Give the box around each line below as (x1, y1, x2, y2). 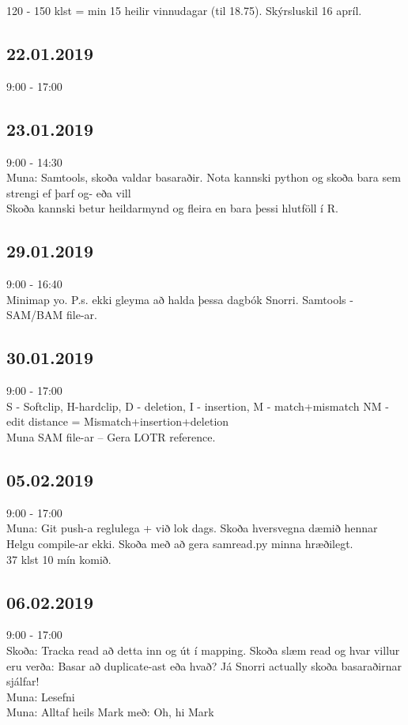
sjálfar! (6, 673, 40, 689)
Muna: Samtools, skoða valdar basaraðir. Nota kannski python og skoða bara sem (6, 169, 401, 186)
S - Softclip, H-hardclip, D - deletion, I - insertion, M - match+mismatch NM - (6, 397, 389, 414)
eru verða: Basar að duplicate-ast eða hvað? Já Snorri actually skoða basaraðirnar (6, 657, 402, 674)
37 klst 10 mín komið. (6, 550, 111, 567)
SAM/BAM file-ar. (6, 306, 97, 323)
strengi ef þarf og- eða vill (6, 184, 131, 201)
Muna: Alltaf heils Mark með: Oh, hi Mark (6, 704, 214, 720)
